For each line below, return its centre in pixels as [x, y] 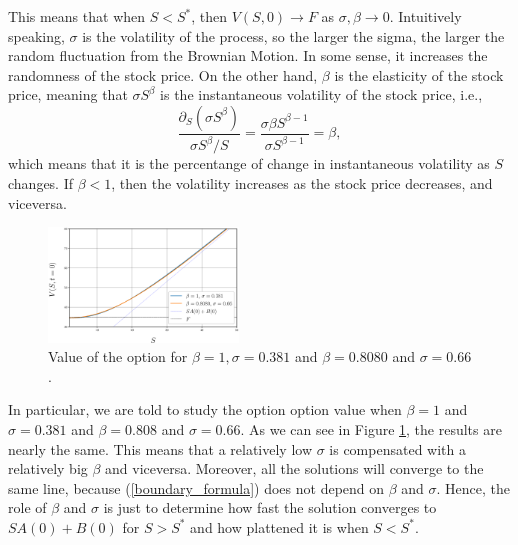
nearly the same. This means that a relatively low [160, 448]
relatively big [48, 468]
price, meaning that [68, 94]
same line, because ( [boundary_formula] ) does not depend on [196, 487]
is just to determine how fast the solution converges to [270, 507]
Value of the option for [118, 356]
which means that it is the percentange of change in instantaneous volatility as [249, 163]
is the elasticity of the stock [419, 74]
